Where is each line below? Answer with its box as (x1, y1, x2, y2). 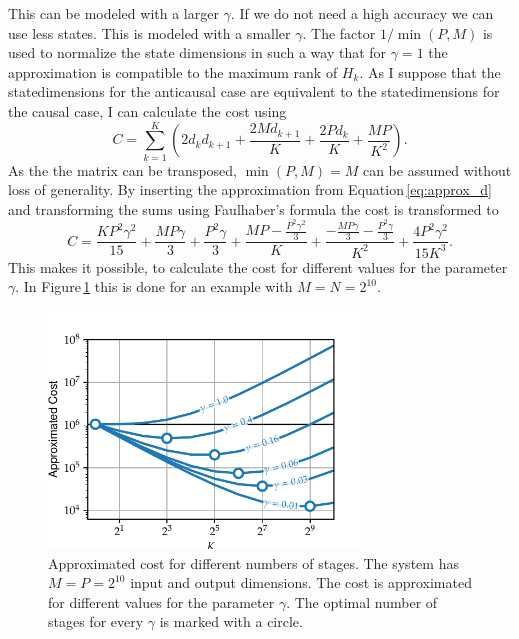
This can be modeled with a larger (8, 3, 219, 23)
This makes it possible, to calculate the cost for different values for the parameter (8, 256, 508, 277)
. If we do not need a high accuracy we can (230, 3, 494, 23)
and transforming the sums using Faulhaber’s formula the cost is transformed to (8, 198, 499, 219)
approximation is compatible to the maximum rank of (8, 61, 338, 82)
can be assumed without (362, 159, 512, 180)
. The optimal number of (286, 591, 438, 612)
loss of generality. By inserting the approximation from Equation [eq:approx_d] (8, 179, 492, 200)
